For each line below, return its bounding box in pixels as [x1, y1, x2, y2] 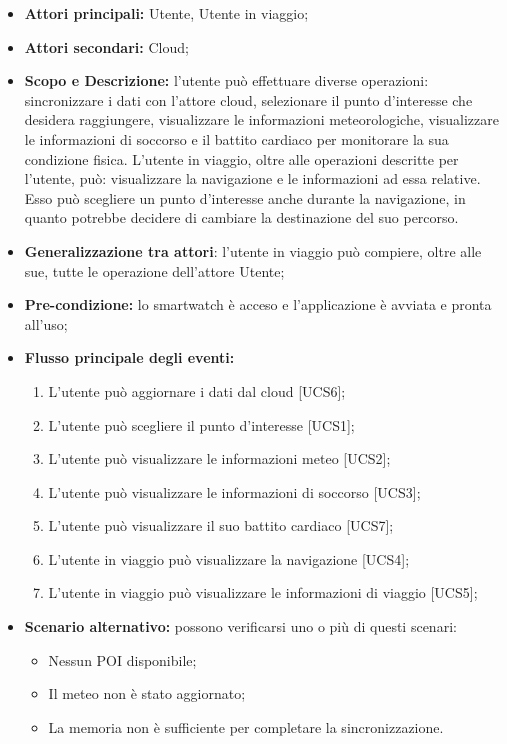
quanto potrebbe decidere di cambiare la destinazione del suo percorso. [24, 207, 459, 228]
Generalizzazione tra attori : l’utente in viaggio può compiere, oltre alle [24, 240, 482, 261]
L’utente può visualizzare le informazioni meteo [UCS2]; [48, 448, 391, 469]
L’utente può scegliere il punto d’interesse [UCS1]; [48, 414, 355, 435]
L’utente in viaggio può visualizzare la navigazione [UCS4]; [48, 548, 410, 569]
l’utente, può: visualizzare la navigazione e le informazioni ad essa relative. [24, 168, 481, 189]
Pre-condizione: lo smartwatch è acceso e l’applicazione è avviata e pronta [24, 294, 492, 315]
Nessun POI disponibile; [48, 649, 197, 670]
